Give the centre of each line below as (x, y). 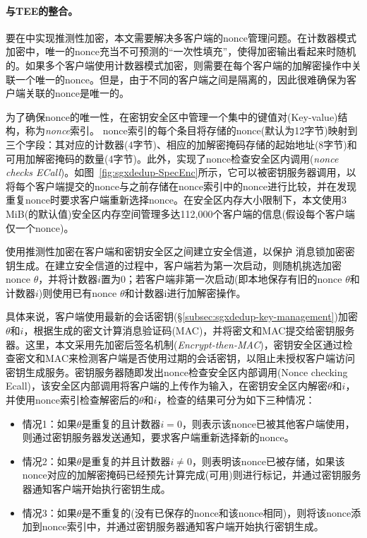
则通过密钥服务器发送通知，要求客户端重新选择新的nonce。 (158, 437)
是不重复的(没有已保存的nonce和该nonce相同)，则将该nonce (216, 512)
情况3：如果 (49, 512)
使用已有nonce (85, 292)
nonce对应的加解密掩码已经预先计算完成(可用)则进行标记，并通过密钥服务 (192, 475)
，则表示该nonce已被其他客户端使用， (268, 423)
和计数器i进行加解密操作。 (185, 292)
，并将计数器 (68, 279)
